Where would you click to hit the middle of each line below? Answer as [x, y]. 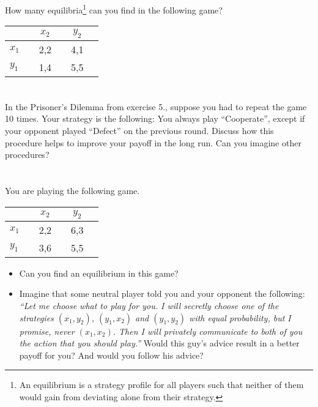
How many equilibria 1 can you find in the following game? [114, 9]
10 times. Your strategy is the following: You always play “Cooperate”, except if [155, 118]
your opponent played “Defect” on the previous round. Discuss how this [139, 130]
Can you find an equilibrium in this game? [99, 273]
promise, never [47, 331]
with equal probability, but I [240, 317]
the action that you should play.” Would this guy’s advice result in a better [159, 343]
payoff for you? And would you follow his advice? [111, 355]
